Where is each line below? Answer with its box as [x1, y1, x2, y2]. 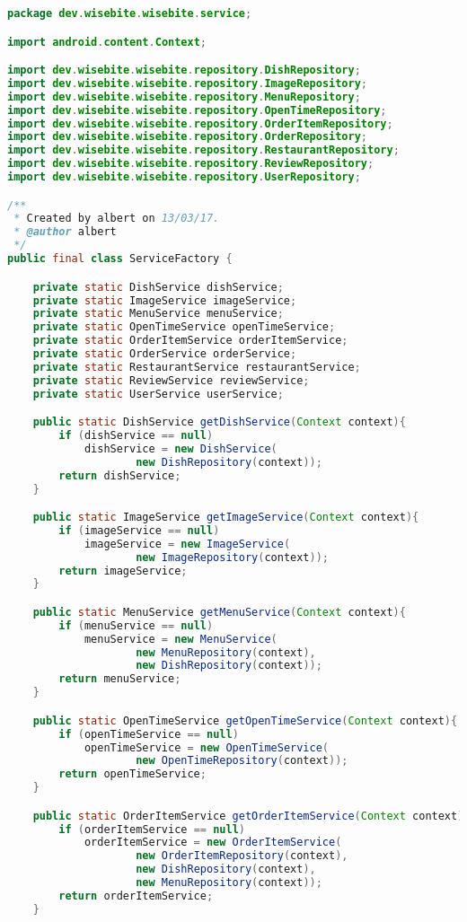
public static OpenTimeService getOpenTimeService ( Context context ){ [32, 714, 458, 727]
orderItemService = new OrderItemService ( [84, 836, 342, 849]
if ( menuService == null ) [58, 619, 214, 632]
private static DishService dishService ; [32, 280, 284, 294]
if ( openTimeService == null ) [58, 727, 239, 741]
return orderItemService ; [58, 889, 214, 902]
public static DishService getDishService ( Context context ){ [32, 416, 406, 429]
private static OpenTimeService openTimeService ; [32, 321, 336, 334]
